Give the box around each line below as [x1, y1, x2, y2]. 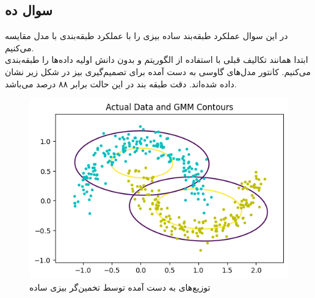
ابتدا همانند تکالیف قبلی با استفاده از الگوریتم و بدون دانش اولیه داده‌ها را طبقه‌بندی [5, 53, 308, 66]
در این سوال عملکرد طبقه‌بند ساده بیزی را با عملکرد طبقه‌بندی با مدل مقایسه [5, 29, 288, 42]
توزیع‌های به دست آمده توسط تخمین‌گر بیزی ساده [29, 281, 211, 294]
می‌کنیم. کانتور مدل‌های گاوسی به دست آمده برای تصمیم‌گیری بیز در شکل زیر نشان [5, 65, 311, 78]
